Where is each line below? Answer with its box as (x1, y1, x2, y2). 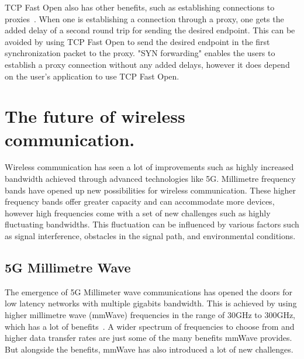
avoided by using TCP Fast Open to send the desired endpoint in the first (5, 35, 270, 47)
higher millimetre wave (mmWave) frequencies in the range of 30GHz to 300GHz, (5, 309, 295, 321)
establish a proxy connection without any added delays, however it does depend (5, 58, 290, 70)
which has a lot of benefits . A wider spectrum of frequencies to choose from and (5, 320, 295, 332)
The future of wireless (5, 104, 185, 128)
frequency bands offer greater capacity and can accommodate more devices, (5, 195, 275, 208)
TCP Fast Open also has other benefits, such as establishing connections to (5, 1, 275, 13)
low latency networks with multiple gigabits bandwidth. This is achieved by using (5, 297, 297, 309)
